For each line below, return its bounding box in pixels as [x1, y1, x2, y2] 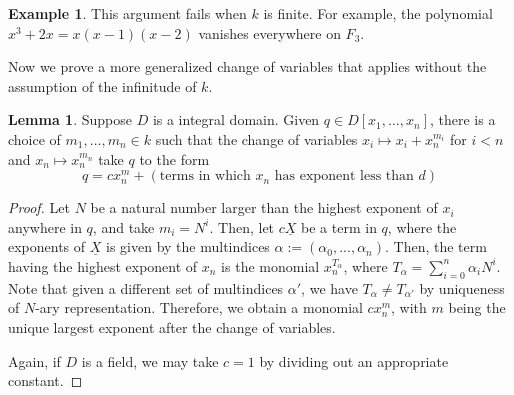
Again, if [8, 350, 61, 371]
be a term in [301, 216, 377, 237]
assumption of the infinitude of [8, 75, 197, 96]
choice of [8, 128, 61, 149]
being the [448, 297, 506, 318]
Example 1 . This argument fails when [8, 3, 247, 23]
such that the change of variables [155, 128, 358, 149]
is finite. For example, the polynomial [263, 3, 493, 23]
